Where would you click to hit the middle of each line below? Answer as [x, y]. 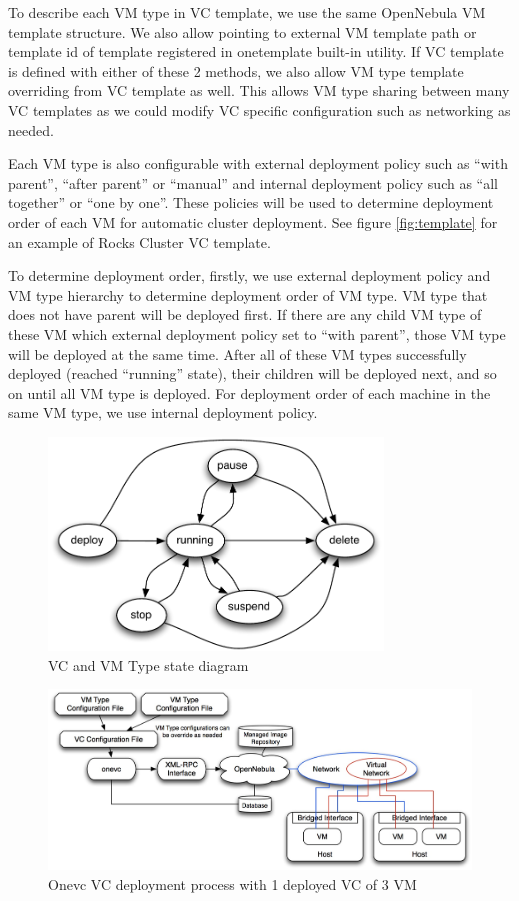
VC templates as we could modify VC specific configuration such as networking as [259, 109]
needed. [31, 129]
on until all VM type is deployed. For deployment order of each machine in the [249, 392]
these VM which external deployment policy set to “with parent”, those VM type [257, 333]
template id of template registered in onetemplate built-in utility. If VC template [256, 51]
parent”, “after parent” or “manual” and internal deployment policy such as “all [253, 182]
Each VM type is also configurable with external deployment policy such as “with [258, 163]
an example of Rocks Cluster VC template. [139, 241]
